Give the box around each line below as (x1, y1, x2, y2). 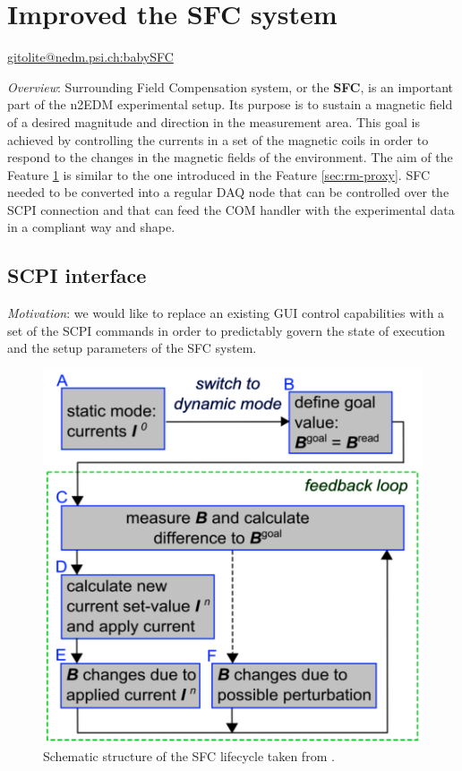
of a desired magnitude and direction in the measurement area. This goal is (7, 112, 420, 131)
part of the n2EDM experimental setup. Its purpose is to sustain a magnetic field (7, 95, 453, 114)
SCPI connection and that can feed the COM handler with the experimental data (7, 200, 455, 218)
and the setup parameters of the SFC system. (7, 338, 257, 357)
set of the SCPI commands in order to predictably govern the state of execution (7, 321, 446, 339)
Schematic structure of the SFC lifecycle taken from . (43, 747, 335, 766)
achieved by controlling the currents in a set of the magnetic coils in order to (7, 130, 429, 149)
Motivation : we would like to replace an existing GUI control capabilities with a (7, 304, 445, 322)
